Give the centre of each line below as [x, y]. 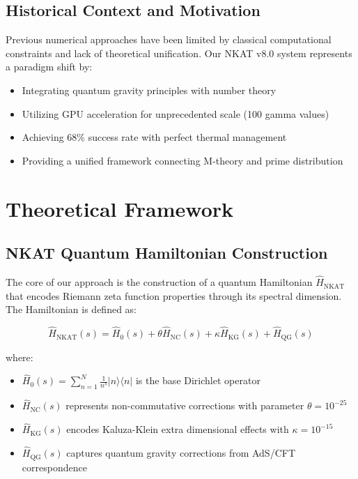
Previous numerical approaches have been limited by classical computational [169, 39]
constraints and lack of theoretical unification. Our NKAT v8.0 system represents [179, 53]
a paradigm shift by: [49, 67]
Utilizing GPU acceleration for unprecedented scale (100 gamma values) [176, 113]
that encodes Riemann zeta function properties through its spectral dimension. [174, 295]
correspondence [54, 467]
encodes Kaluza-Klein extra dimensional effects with [178, 429]
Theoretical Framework [120, 208]
